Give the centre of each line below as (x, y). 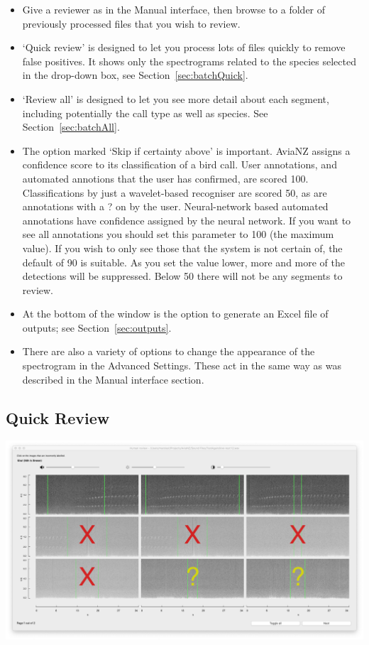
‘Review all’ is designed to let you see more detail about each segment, (176, 98)
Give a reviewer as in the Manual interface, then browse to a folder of (174, 9)
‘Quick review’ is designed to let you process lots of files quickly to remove (184, 47)
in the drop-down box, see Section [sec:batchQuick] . (135, 75)
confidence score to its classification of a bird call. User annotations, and (180, 164)
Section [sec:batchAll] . (71, 127)
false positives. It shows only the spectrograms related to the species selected (189, 61)
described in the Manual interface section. (113, 379)
